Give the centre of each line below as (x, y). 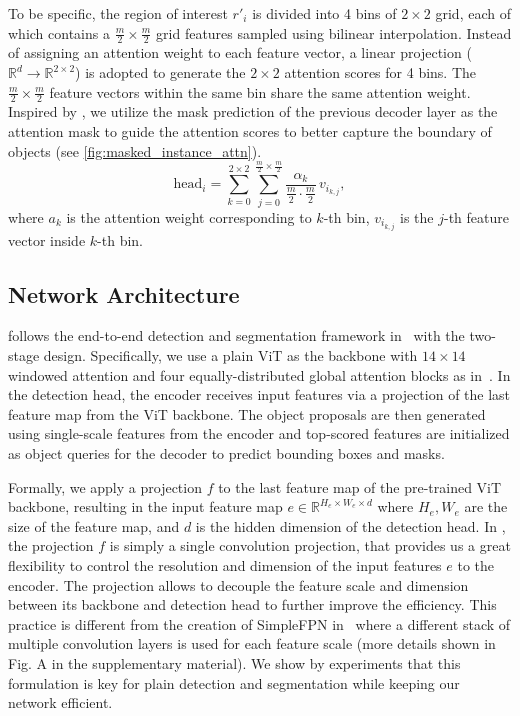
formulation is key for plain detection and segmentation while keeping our (234, 682)
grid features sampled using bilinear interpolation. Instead (334, 32)
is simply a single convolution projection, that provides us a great (310, 545)
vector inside (47, 239)
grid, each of (473, 13)
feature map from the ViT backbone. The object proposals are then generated (247, 413)
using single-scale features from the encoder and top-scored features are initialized (259, 433)
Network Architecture (124, 293)
